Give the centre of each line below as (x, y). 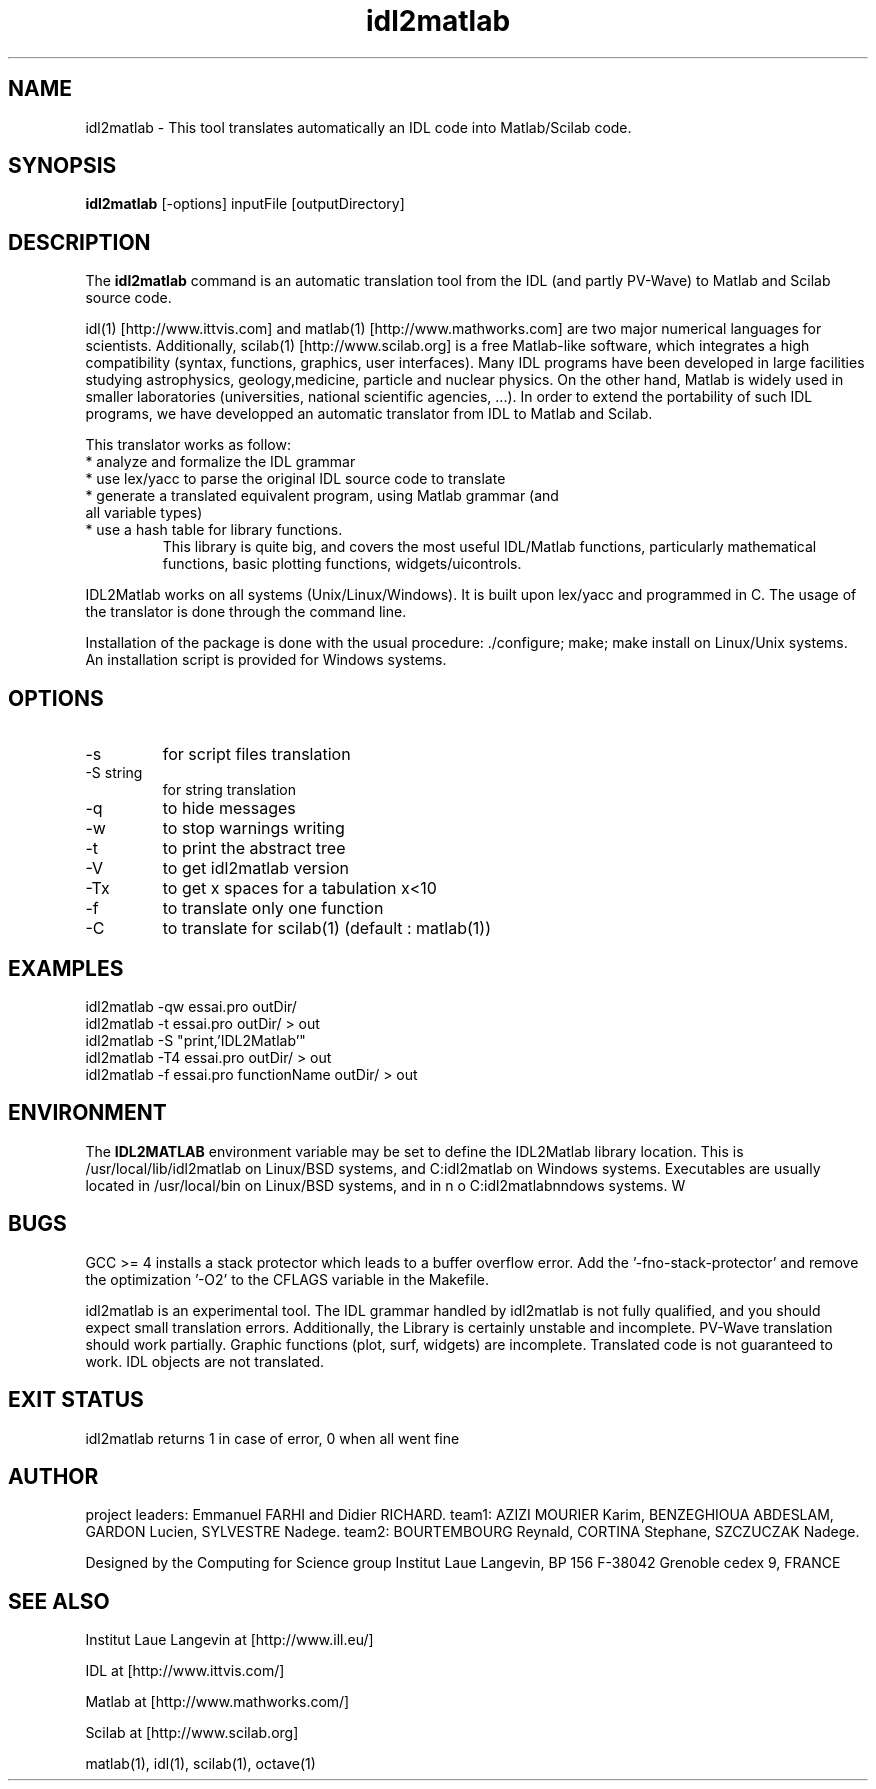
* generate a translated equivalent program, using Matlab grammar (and (322, 496)
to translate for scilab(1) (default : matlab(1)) (326, 928)
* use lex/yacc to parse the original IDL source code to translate (295, 479)
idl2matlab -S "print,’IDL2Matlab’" (195, 1040)
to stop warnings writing (253, 828)
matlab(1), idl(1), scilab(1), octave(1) (200, 1764)
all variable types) (144, 513)
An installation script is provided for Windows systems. (266, 660)
